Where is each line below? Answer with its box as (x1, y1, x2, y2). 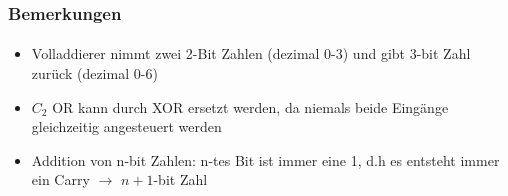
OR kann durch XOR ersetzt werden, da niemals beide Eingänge (52, 96, 449, 117)
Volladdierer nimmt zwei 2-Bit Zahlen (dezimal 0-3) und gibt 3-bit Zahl (31, 43, 471, 64)
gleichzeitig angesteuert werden (31, 116, 222, 137)
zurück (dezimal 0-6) (31, 63, 158, 84)
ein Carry (31, 169, 90, 190)
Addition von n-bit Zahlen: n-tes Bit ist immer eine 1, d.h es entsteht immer (31, 149, 500, 170)
